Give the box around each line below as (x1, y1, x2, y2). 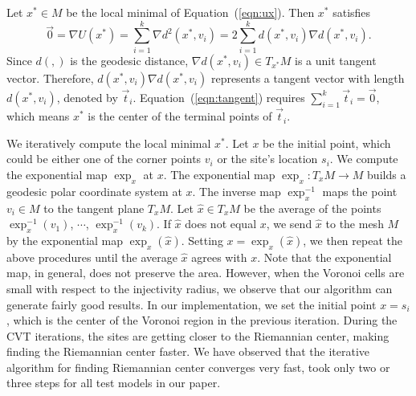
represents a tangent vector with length (210, 69, 405, 86)
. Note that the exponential (257, 248, 392, 265)
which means (6, 108, 70, 125)
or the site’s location (217, 150, 318, 167)
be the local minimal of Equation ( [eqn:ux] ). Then (66, 4, 315, 20)
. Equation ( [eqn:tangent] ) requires (133, 88, 305, 105)
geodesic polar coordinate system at (6, 182, 182, 199)
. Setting (181, 231, 223, 248)
